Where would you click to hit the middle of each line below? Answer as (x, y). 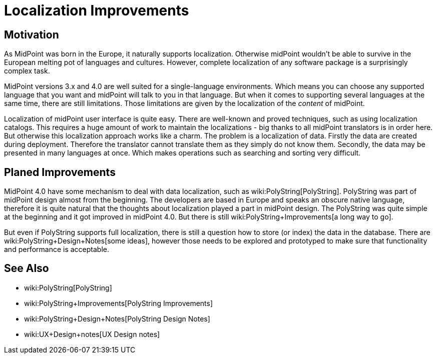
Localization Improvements (97, 10)
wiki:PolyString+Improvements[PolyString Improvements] (119, 303)
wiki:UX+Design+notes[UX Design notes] (92, 334)
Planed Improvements (60, 172)
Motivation (32, 34)
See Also (27, 268)
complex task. (27, 71)
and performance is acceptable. (57, 249)
